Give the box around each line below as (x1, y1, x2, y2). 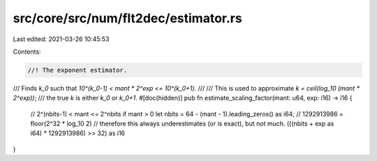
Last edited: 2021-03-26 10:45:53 (13, 35, 110, 43)
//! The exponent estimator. (27, 66, 128, 74)
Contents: (13, 47, 41, 56)
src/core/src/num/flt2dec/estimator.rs (13, 10, 242, 26)
